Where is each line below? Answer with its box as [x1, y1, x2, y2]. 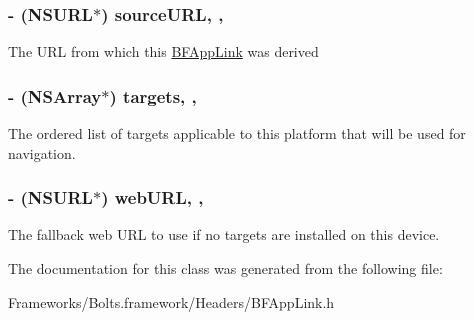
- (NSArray [8, 83, 102, 108]
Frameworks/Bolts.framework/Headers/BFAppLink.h [8, 291, 335, 312]
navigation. [8, 142, 76, 163]
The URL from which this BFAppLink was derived [8, 41, 319, 62]
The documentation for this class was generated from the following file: [8, 258, 443, 279]
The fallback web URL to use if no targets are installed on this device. [8, 224, 440, 245]
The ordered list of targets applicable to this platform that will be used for [8, 123, 466, 144]
